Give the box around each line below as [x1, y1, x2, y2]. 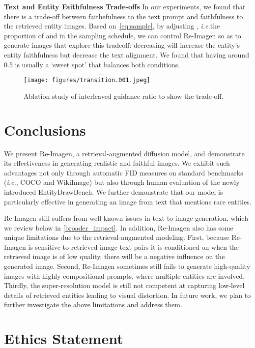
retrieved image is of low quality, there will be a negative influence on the [4, 251, 225, 261]
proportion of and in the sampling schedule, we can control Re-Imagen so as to [4, 30, 241, 40]
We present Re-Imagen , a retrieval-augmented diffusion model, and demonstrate [4, 148, 245, 158]
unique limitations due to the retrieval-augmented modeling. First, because [4, 232, 229, 242]
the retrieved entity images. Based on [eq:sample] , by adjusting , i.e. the [4, 21, 220, 31]
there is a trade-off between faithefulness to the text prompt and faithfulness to [4, 11, 243, 21]
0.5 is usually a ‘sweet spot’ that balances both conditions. [4, 59, 180, 69]
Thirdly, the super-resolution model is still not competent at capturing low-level [4, 280, 245, 290]
